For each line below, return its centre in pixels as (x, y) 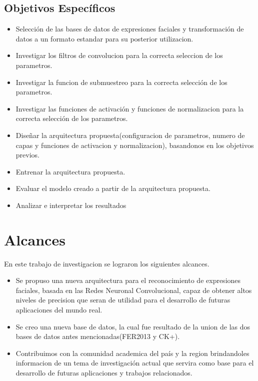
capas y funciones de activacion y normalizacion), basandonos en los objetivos (135, 145)
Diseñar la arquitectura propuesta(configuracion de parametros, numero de (130, 135)
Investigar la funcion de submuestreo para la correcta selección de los (121, 82)
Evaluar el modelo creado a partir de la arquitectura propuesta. (113, 188)
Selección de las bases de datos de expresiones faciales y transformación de (130, 29)
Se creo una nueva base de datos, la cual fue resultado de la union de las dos (133, 326)
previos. (27, 155)
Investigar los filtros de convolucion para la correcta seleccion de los (119, 55)
